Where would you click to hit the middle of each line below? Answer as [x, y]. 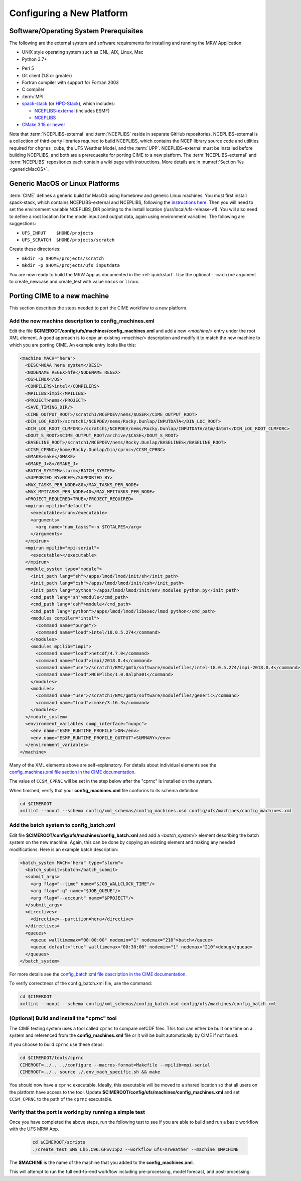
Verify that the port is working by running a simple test [77, 1112]
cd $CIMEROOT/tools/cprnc [52, 1058]
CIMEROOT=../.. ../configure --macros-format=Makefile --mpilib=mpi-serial [115, 1065]
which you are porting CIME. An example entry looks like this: [73, 345]
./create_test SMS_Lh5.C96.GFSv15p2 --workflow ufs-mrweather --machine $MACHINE [136, 1149]
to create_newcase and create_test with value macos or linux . [74, 281]
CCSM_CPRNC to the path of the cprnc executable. [61, 1099]
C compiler [33, 89]
